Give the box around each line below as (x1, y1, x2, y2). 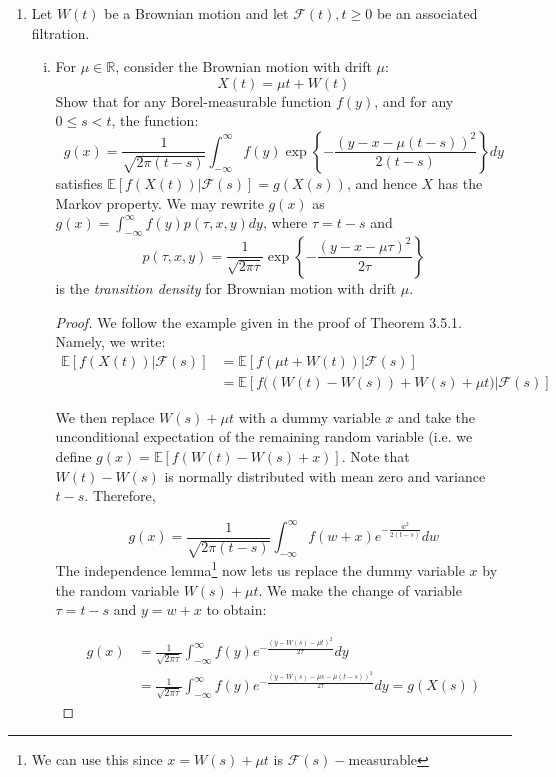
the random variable (55, 579, 179, 600)
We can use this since (31, 749, 163, 770)
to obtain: (206, 599, 267, 620)
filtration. (31, 22, 90, 43)
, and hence (346, 172, 417, 193)
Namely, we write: (55, 331, 166, 352)
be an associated (376, 3, 478, 23)
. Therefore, (84, 485, 156, 506)
